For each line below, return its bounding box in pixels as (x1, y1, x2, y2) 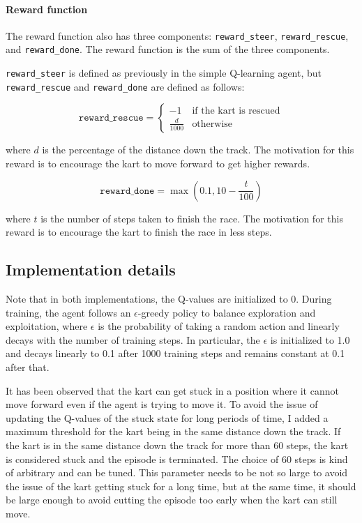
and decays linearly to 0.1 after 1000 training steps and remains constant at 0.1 (6, 346, 345, 361)
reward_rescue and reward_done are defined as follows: (6, 79, 245, 93)
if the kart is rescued (192, 106, 280, 116)
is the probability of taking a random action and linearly (98, 319, 340, 333)
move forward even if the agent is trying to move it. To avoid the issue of (6, 397, 318, 411)
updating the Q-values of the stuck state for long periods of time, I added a (6, 410, 329, 425)
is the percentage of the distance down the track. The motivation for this (42, 142, 354, 157)
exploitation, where (6, 319, 88, 333)
